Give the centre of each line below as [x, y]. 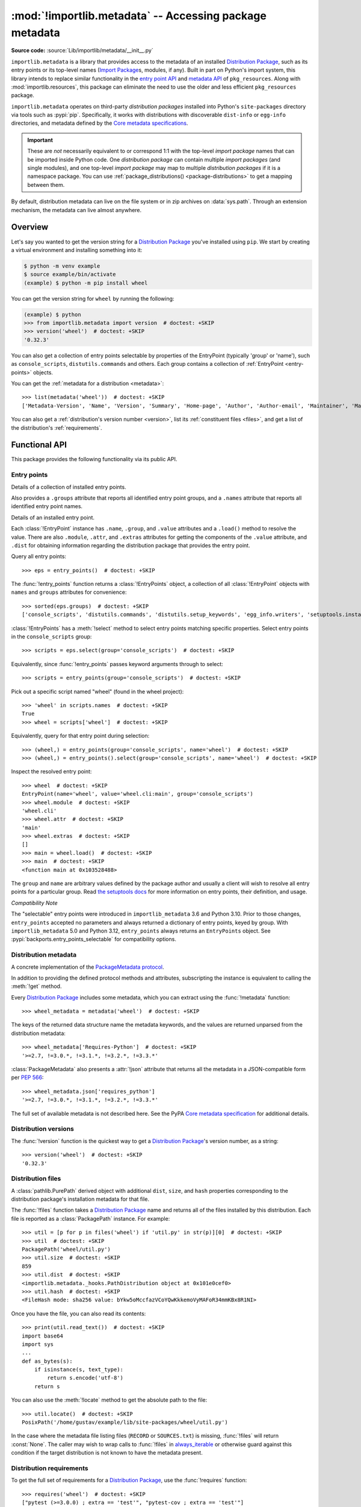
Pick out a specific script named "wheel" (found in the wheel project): [97, 691]
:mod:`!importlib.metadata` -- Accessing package [139, 16]
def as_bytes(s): [47, 1361]
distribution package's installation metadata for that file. [80, 1199]
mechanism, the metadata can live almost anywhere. [76, 210]
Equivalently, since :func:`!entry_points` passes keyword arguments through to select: [117, 664]
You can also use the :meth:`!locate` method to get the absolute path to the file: [109, 1400]
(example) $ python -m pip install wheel [86, 283]
